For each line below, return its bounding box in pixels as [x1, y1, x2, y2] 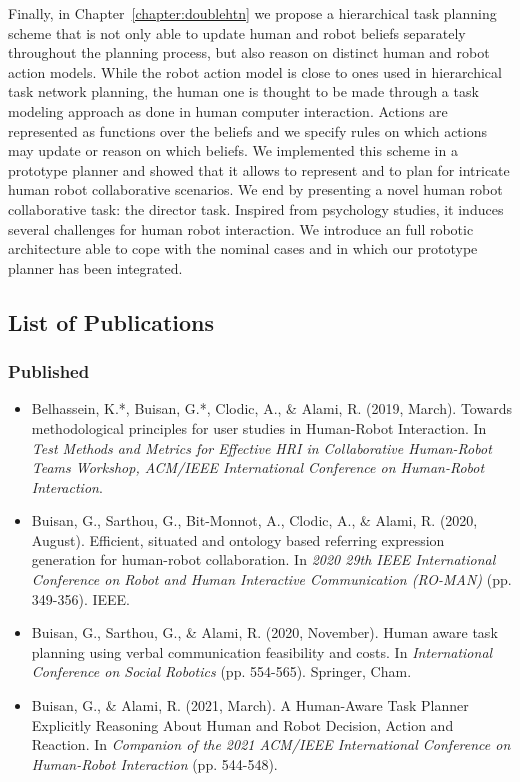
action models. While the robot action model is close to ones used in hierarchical [8, 61, 502, 82]
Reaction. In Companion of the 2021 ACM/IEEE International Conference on [31, 734, 511, 755]
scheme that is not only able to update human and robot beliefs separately [8, 22, 466, 43]
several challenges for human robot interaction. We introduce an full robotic [8, 218, 474, 239]
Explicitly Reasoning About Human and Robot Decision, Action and [31, 714, 454, 735]
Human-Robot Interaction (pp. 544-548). [31, 753, 278, 774]
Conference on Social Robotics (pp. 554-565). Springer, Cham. [31, 661, 412, 682]
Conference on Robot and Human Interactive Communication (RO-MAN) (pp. [31, 569, 512, 590]
